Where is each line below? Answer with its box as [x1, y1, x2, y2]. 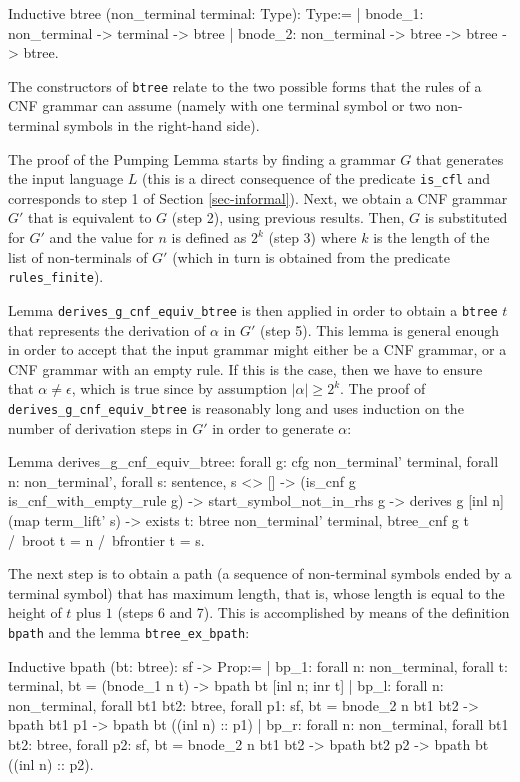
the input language [8, 168, 124, 189]
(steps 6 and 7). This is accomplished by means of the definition [117, 602, 510, 623]
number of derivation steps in [8, 417, 188, 438]
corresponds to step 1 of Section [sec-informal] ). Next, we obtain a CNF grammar [8, 187, 508, 208]
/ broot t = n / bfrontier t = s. [8, 529, 205, 550]
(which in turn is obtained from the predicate [172, 246, 451, 267]
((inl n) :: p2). [8, 753, 94, 774]
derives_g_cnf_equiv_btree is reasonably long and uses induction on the [8, 397, 464, 418]
